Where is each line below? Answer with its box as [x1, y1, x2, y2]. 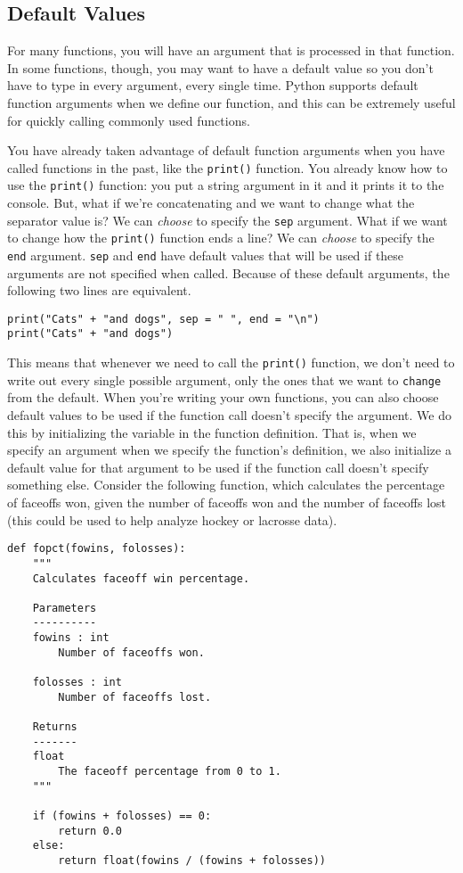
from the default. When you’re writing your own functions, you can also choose [7, 388, 439, 407]
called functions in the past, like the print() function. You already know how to [7, 158, 448, 177]
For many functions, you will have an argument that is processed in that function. [7, 41, 455, 60]
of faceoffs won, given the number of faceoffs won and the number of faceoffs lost [7, 493, 447, 512]
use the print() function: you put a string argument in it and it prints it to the [7, 176, 444, 194]
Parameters [32, 601, 97, 614]
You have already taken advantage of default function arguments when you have [7, 141, 445, 160]
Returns [32, 721, 77, 734]
